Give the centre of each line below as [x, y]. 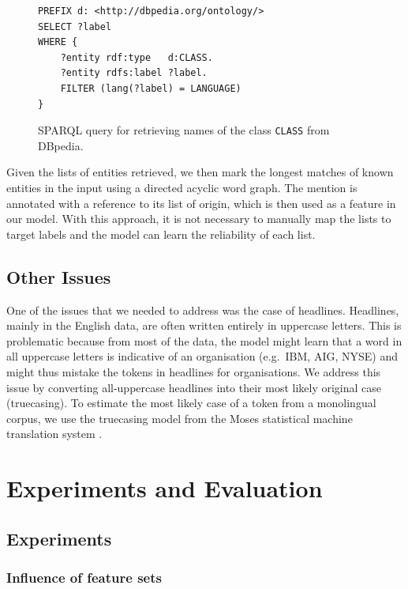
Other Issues [59, 276]
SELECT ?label [75, 26]
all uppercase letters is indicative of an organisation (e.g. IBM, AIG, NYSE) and [202, 356]
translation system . [54, 434]
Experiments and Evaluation [165, 488]
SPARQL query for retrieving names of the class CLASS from [184, 130]
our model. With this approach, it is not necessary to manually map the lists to [199, 219]
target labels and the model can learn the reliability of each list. [161, 234]
